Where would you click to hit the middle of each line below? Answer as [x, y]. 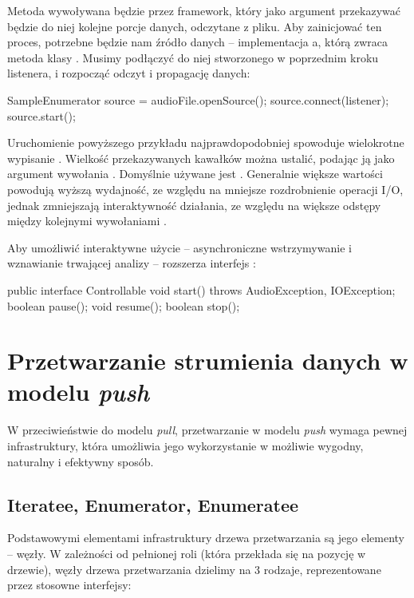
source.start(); [41, 115]
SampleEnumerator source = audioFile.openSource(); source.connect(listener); [198, 99]
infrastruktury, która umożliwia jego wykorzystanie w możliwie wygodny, [185, 446]
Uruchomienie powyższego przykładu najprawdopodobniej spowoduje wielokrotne [206, 143]
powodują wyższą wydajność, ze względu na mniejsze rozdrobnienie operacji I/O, [205, 189]
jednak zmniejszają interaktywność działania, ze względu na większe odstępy [194, 205]
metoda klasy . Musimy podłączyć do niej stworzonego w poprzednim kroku [193, 57]
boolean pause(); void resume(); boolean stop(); [124, 305]
